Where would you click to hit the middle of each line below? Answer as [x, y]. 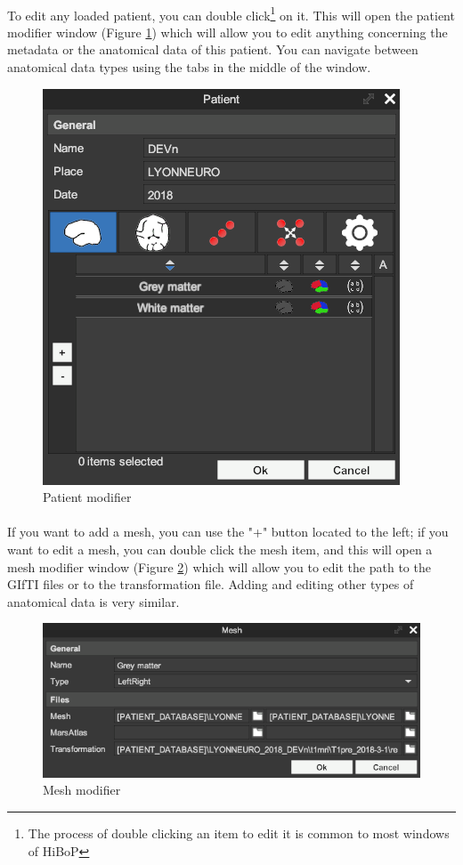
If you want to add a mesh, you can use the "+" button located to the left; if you [228, 532]
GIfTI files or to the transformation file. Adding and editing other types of [211, 584]
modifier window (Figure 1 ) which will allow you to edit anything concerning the [227, 32]
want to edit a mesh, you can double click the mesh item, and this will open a [220, 549]
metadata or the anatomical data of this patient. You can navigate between [213, 49]
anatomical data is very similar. [93, 601]
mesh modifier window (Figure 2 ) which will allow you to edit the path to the [219, 566]
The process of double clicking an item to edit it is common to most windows [239, 833]
